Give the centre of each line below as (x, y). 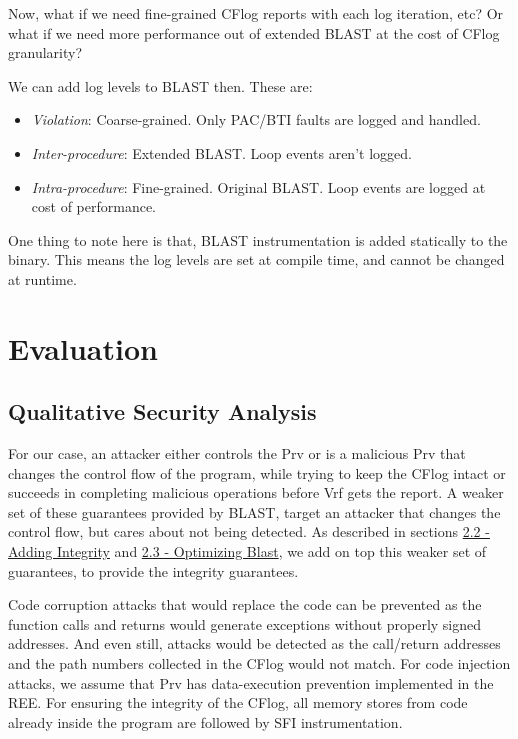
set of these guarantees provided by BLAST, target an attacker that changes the (254, 511)
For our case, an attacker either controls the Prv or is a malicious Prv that (237, 453)
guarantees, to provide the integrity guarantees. (153, 570)
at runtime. (42, 278)
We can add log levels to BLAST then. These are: (160, 85)
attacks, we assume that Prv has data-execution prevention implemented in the (251, 682)
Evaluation (83, 347)
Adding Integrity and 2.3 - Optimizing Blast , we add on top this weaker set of (247, 551)
